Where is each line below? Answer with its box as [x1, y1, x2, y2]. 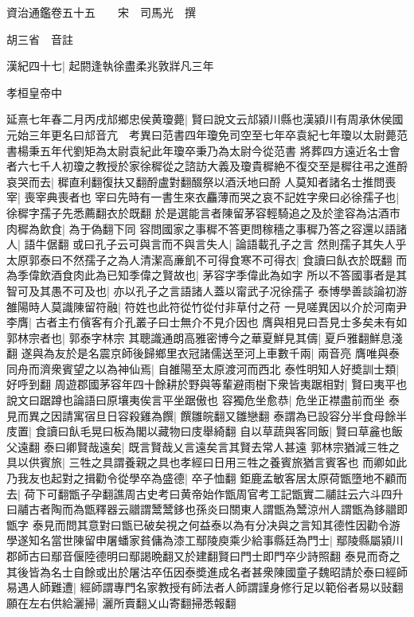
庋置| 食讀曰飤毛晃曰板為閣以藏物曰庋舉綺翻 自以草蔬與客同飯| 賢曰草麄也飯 [6, 423, 403, 439]
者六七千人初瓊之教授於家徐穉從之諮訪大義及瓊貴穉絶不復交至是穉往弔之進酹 [6, 158, 408, 174]
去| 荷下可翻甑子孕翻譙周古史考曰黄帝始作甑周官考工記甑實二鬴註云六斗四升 [6, 485, 404, 502]
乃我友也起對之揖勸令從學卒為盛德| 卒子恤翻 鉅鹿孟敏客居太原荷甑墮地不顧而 [6, 470, 408, 486]
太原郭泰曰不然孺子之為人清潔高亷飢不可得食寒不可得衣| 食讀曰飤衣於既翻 [6, 251, 393, 267]
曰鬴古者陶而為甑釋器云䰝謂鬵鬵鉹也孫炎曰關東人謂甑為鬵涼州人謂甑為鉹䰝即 [6, 501, 408, 517]
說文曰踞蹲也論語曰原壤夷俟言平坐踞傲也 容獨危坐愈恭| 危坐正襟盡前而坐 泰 [6, 392, 400, 408]
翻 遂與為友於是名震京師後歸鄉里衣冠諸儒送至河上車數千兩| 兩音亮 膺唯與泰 [6, 345, 400, 361]
